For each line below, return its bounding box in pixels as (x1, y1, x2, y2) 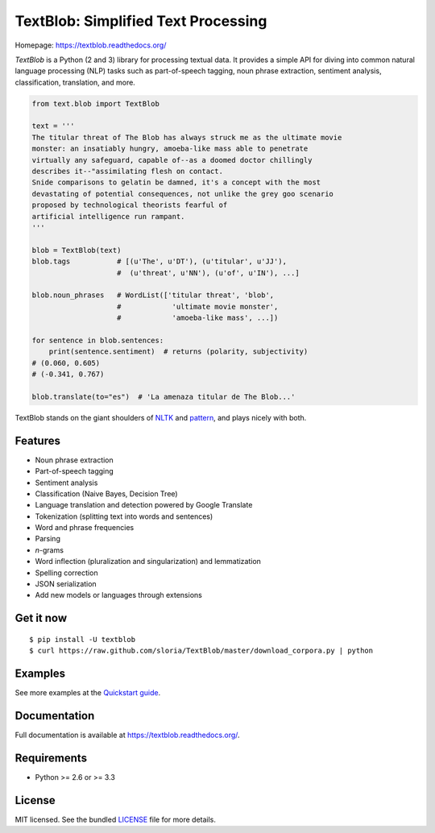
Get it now (14, 611, 68, 625)
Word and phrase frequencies (35, 523, 135, 533)
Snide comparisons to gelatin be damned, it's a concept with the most (31, 178, 321, 187)
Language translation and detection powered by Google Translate (35, 500, 253, 510)
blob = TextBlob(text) (31, 246, 122, 255)
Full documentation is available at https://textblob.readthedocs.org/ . (14, 730, 241, 740)
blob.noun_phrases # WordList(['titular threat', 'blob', (31, 291, 275, 300)
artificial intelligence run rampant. (31, 212, 185, 221)
